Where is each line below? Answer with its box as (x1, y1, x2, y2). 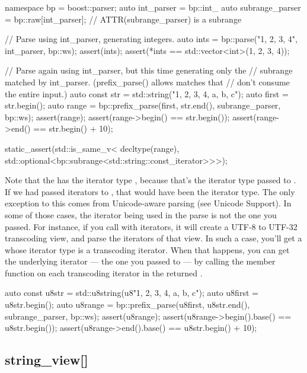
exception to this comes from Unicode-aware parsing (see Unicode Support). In (5, 197, 292, 209)
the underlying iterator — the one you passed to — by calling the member (5, 255, 276, 267)
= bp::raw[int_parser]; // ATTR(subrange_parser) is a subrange (5, 12, 242, 25)
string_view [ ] (5, 350, 88, 369)
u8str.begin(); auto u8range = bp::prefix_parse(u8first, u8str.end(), (5, 298, 250, 311)
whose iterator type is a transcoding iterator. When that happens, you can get (5, 243, 290, 256)
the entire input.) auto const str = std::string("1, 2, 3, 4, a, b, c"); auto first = (5, 87, 289, 100)
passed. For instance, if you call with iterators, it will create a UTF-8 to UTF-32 (5, 220, 298, 232)
